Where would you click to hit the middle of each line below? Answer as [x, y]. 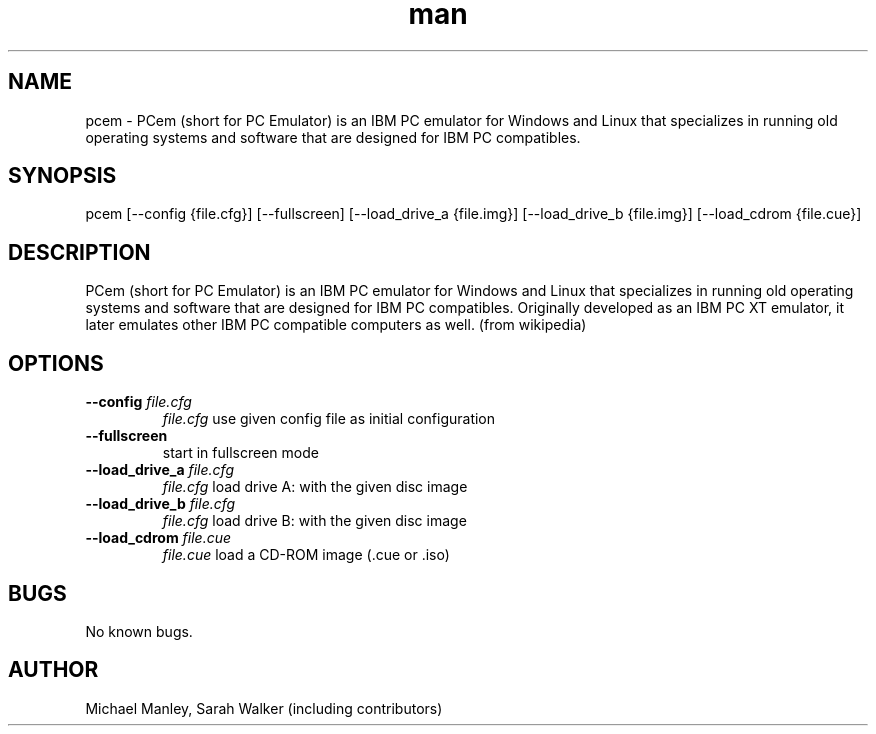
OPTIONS [56, 363]
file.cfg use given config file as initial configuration [329, 419]
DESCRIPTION [79, 252]
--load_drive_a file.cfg [159, 470]
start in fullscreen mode [240, 453]
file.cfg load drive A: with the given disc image [315, 487]
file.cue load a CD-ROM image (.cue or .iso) [306, 555]
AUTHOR [53, 670]
